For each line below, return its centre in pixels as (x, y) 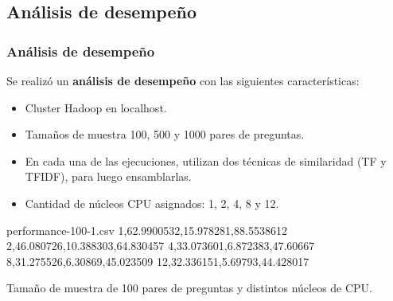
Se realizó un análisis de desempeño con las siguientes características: (183, 80)
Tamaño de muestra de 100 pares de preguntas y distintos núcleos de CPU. (190, 288)
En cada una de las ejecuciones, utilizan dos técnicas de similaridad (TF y (206, 160)
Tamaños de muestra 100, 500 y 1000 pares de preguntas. (165, 134)
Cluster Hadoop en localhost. (96, 107)
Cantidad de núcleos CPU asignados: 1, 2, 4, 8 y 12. (152, 203)
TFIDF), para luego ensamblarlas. (108, 176)
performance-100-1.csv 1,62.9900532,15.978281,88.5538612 (147, 230)
